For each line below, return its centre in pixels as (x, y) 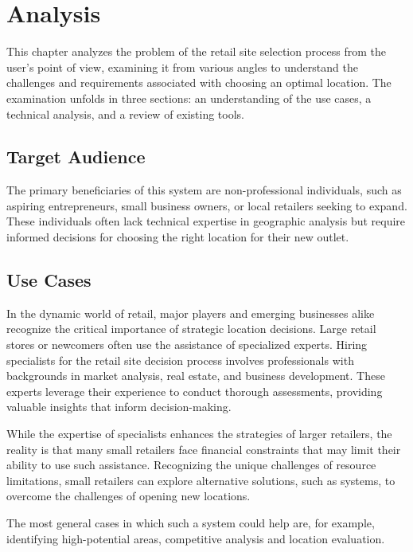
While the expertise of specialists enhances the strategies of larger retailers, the (199, 434)
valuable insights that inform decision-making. (119, 407)
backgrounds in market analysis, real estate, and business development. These (196, 376)
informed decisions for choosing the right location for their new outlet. (178, 237)
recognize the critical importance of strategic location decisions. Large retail (191, 329)
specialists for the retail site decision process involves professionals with (180, 360)
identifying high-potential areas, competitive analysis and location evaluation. (196, 538)
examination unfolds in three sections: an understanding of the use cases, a (189, 98)
